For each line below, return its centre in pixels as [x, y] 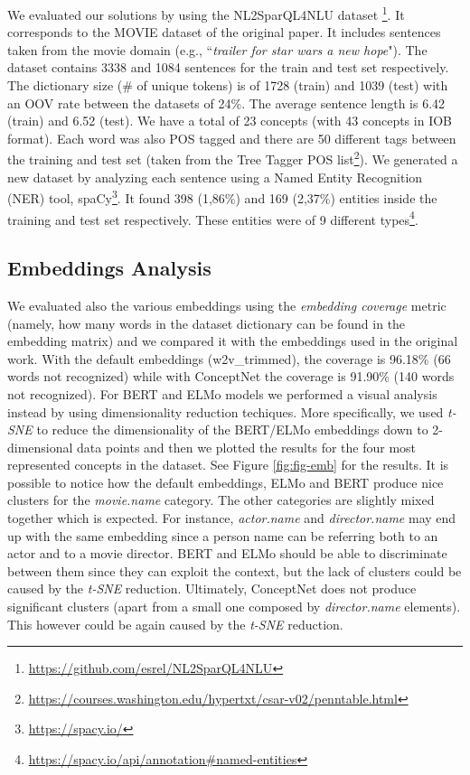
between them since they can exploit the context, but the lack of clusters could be [235, 570]
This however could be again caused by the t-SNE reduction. [175, 624]
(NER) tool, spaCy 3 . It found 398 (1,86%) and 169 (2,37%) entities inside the [222, 196]
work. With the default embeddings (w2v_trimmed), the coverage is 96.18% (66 [229, 358]
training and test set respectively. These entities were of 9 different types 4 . [213, 218]
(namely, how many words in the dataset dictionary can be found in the [207, 323]
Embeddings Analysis [109, 268]
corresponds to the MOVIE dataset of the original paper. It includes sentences [224, 32]
